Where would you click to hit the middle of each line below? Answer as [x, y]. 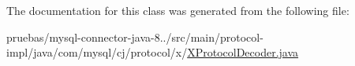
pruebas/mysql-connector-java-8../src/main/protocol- [135, 37]
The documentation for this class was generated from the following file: [178, 10]
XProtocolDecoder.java [243, 52]
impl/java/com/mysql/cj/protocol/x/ [97, 52]
